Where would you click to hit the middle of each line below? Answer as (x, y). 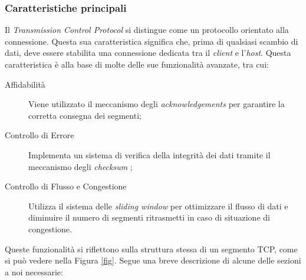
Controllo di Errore (40, 135)
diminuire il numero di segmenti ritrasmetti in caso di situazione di (149, 217)
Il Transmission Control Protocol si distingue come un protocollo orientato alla (147, 30)
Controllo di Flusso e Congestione (66, 186)
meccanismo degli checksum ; (80, 166)
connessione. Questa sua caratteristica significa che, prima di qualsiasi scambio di (152, 41)
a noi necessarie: (34, 271)
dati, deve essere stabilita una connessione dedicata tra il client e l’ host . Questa (148, 53)
